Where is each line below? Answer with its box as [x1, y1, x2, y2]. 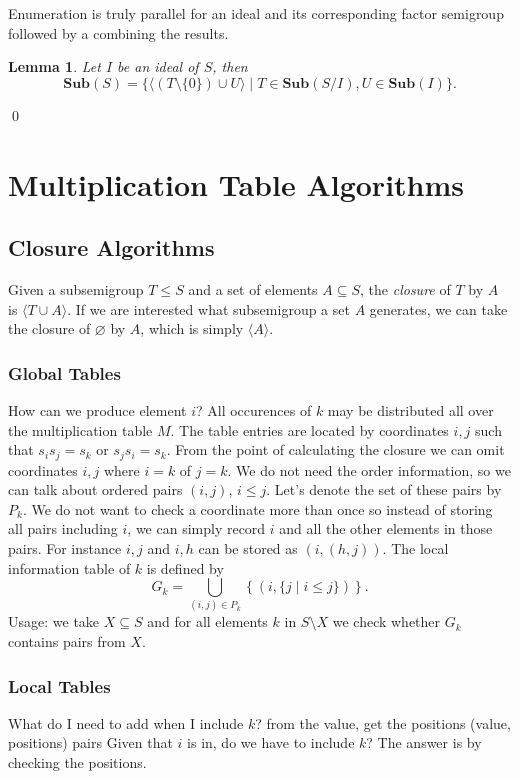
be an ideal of [117, 56, 199, 77]
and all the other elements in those [279, 518, 493, 539]
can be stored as [198, 537, 298, 558]
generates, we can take [369, 298, 508, 319]
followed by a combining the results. [8, 22, 229, 43]
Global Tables [8, 360, 121, 385]
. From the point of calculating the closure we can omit [166, 439, 505, 460]
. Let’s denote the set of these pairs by [266, 479, 502, 500]
